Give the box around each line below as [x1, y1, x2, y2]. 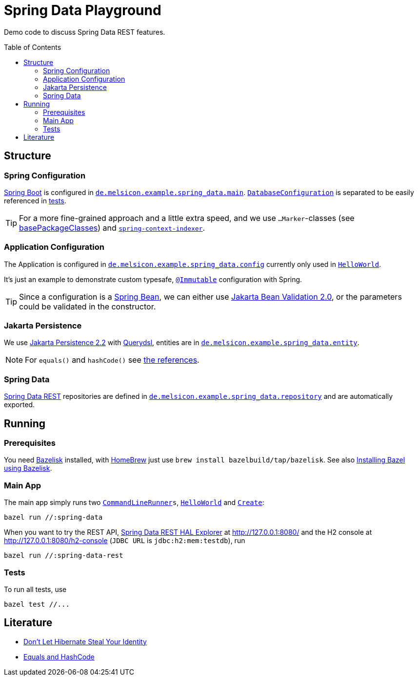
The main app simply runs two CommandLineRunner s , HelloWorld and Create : [4, 498, 264, 507]
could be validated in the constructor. [19, 301, 156, 311]
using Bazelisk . [4, 464, 52, 473]
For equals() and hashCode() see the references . [25, 355, 199, 365]
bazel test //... [4, 600, 70, 608]
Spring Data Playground [4, 2, 161, 19]
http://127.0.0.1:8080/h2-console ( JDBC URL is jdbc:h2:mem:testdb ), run [4, 536, 245, 545]
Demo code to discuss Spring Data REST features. [4, 27, 165, 36]
